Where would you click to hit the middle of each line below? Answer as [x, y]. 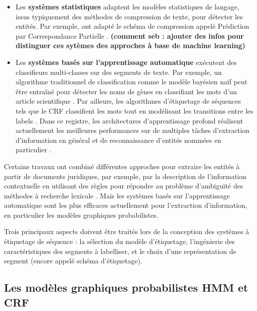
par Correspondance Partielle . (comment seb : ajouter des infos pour [130, 35]
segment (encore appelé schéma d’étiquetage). [73, 261]
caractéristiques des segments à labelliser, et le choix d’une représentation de [120, 251]
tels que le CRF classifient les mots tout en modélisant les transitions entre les [134, 110]
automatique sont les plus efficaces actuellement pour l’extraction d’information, [126, 205]
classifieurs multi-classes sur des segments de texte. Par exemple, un [119, 72]
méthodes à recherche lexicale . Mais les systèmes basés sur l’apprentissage [117, 195]
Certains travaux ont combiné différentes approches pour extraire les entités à [122, 166]
